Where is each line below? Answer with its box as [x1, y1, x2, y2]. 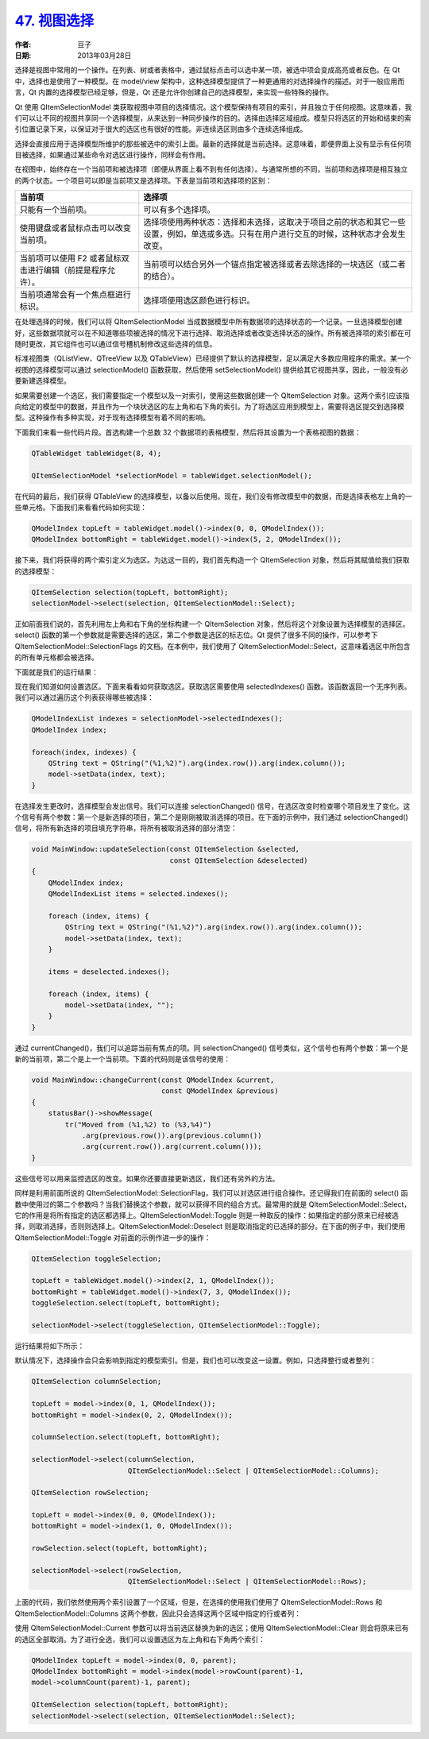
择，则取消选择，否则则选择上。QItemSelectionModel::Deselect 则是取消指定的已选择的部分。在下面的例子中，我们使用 [14, 1222, 405, 1231]
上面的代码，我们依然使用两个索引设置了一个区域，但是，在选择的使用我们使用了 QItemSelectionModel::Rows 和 [14, 1598, 383, 1607]
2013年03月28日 [77, 50, 132, 60]
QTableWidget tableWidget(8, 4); [31, 449, 162, 458]
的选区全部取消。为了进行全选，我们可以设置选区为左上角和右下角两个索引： [14, 1634, 265, 1644]
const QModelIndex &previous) [160, 1087, 279, 1096]
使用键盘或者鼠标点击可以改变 [19, 222, 131, 234]
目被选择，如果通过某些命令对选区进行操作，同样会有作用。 [14, 150, 210, 160]
